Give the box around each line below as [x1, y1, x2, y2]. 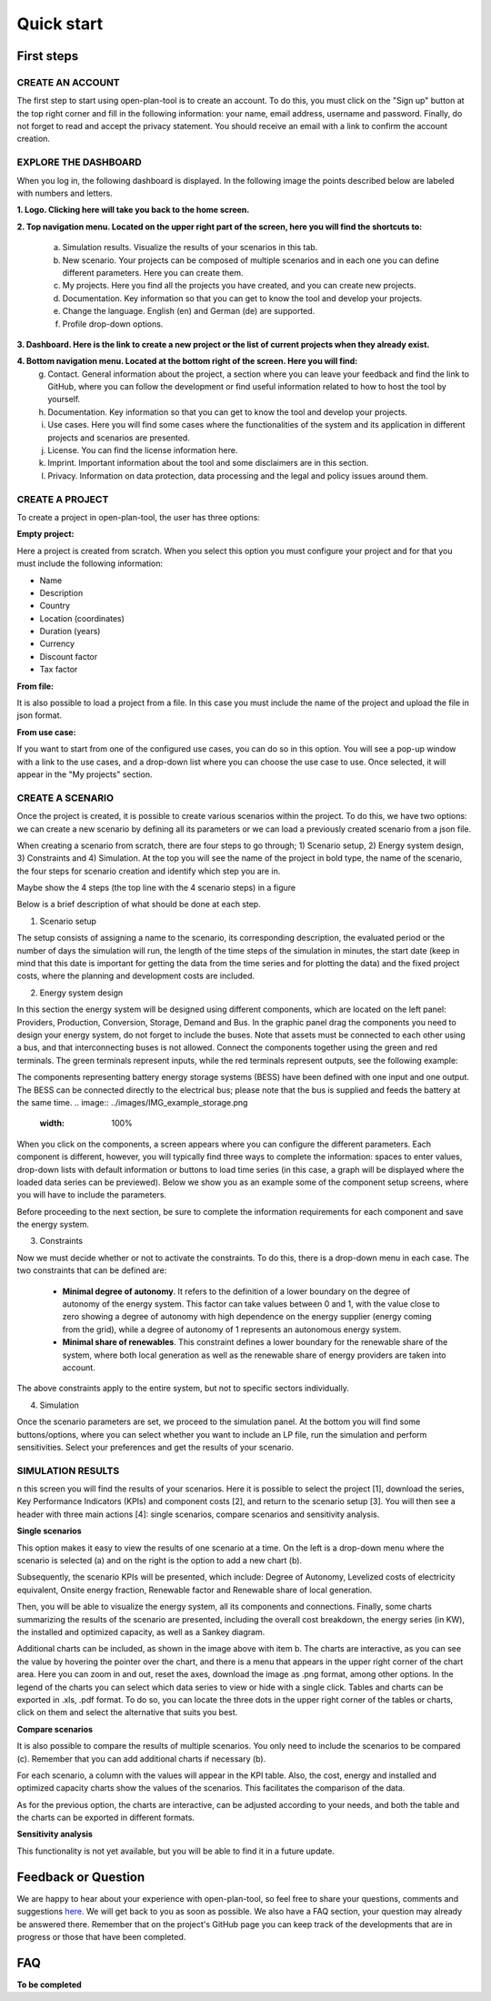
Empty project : [16, 529, 75, 540]
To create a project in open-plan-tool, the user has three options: [16, 511, 261, 522]
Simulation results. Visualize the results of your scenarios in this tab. [62, 242, 318, 253]
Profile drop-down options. [62, 318, 164, 329]
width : [39, 1117, 65, 1128]
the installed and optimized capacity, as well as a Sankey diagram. [16, 1626, 266, 1637]
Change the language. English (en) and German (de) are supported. [62, 306, 316, 317]
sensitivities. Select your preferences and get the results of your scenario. [16, 1441, 295, 1452]
